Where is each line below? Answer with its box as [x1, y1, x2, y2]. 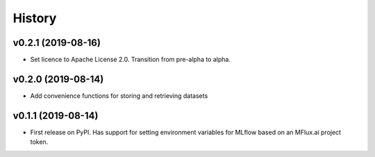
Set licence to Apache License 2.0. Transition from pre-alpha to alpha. [30, 56, 231, 64]
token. [30, 138, 49, 146]
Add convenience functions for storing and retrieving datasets [30, 91, 208, 100]
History [12, 10, 57, 26]
